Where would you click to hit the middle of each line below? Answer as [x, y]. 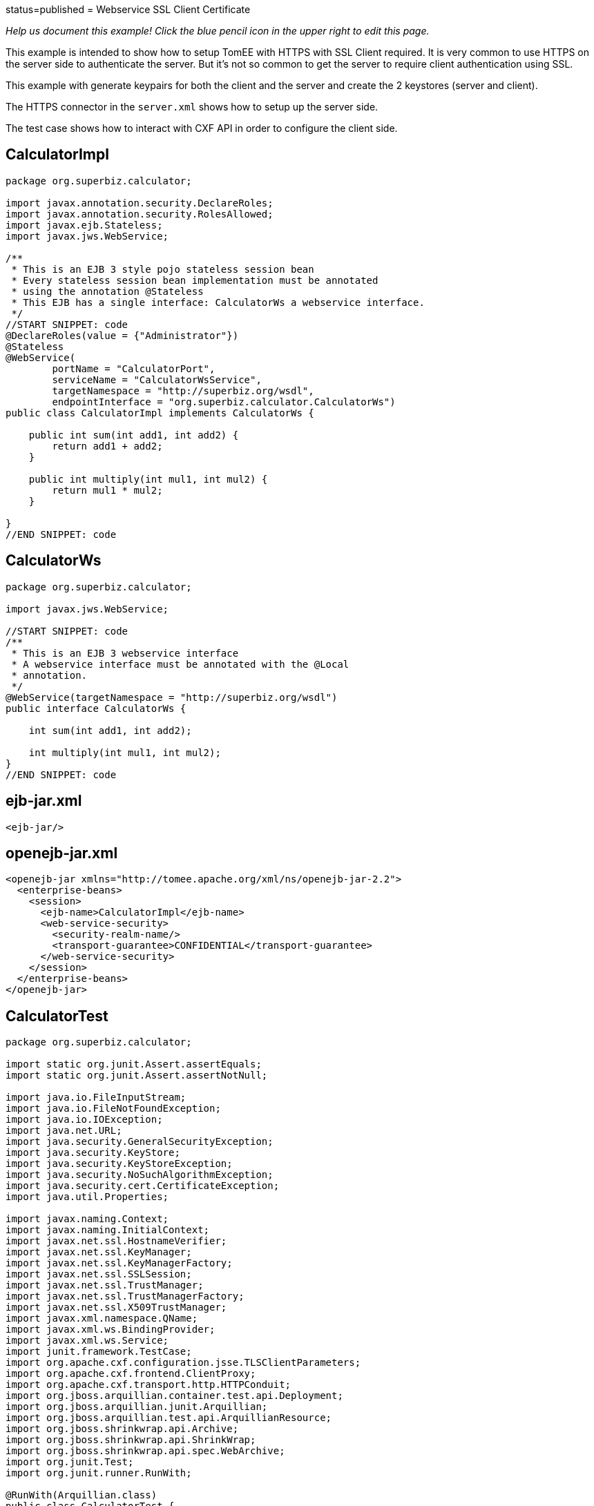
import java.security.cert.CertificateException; [143, 1186]
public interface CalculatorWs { [96, 708]
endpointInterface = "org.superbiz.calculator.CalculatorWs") [224, 402]
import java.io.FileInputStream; [96, 1098]
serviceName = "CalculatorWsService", [157, 379]
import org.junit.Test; [70, 1462]
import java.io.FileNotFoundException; [113, 1109]
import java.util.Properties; [87, 1197]
